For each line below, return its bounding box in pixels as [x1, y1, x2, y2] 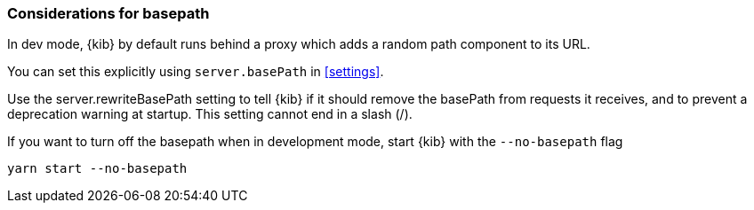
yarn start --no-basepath [7, 161, 188, 176]
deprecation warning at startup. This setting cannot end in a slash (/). [7, 106, 413, 122]
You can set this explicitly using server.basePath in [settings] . [7, 64, 384, 80]
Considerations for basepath [7, 4, 210, 22]
